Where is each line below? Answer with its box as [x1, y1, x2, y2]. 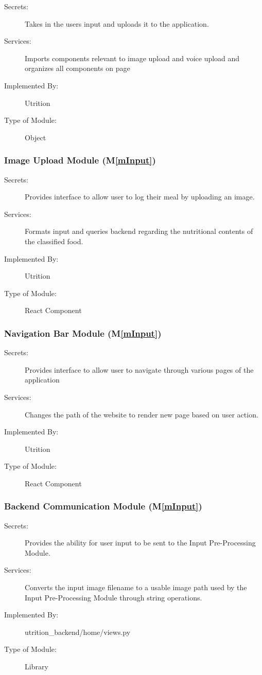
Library [25, 661, 48, 672]
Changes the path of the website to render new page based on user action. [25, 409, 258, 419]
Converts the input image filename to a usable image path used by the [25, 582, 247, 593]
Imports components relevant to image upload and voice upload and [25, 52, 240, 63]
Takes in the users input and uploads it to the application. [25, 18, 209, 29]
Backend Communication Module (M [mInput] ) [4, 500, 202, 513]
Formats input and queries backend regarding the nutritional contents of [25, 226, 253, 236]
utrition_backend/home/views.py [25, 626, 131, 637]
